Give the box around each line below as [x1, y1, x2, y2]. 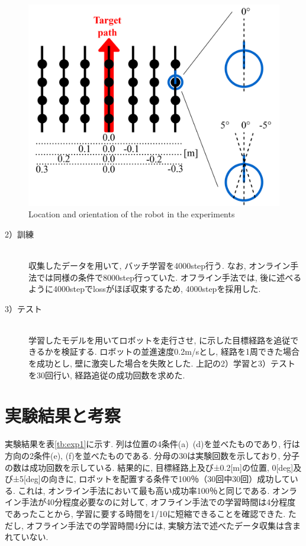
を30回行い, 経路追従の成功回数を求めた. [28, 368, 185, 381]
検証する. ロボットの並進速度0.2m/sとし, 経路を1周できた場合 [61, 345, 299, 358]
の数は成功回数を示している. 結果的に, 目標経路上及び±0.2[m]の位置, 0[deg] [5, 461, 294, 473]
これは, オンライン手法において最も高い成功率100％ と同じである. [18, 484, 270, 496]
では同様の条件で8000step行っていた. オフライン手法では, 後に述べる [36, 271, 302, 283]
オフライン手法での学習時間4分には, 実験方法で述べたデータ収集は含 [26, 519, 293, 531]
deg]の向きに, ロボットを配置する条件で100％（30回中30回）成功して [25, 473, 290, 485]
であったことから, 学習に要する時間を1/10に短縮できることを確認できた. [5, 507, 286, 519]
